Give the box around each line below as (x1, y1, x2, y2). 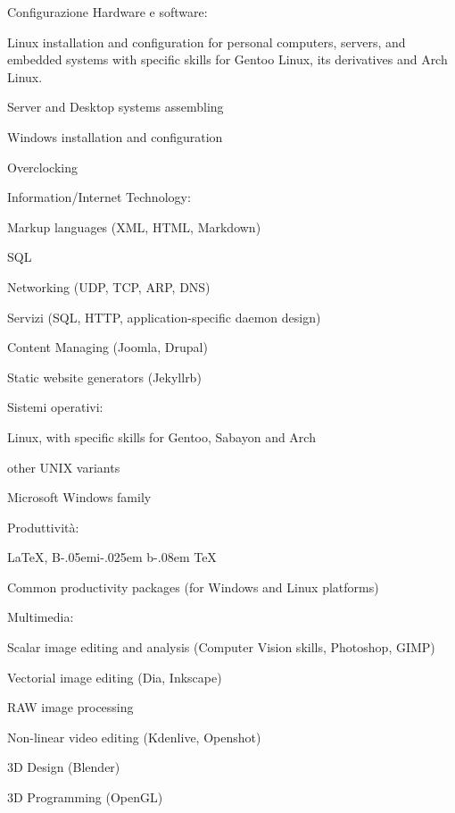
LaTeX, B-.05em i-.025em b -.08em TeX (7, 548, 217, 566)
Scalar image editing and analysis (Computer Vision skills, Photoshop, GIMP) (7, 638, 435, 657)
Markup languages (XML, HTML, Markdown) (7, 217, 261, 236)
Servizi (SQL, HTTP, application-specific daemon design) (7, 307, 321, 326)
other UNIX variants (7, 457, 120, 476)
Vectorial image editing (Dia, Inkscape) (7, 667, 222, 686)
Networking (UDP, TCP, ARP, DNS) (7, 277, 211, 296)
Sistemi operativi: (7, 398, 103, 416)
